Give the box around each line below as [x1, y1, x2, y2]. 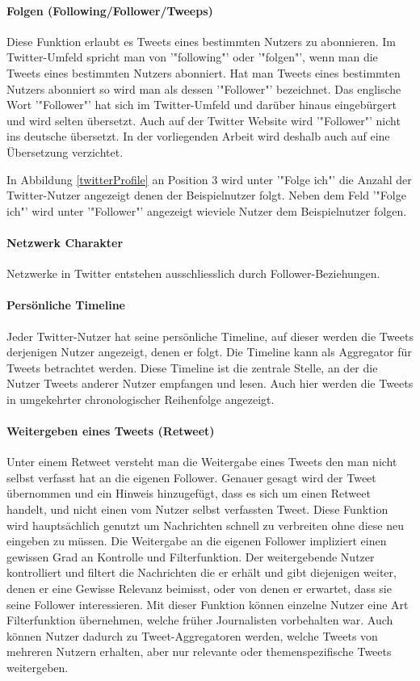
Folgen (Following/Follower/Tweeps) [6, 2, 213, 19]
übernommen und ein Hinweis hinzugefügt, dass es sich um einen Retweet [6, 485, 371, 502]
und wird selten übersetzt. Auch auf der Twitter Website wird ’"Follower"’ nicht [6, 111, 401, 128]
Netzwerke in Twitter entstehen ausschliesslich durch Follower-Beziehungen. [6, 265, 380, 282]
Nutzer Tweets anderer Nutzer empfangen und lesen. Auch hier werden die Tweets [6, 375, 414, 392]
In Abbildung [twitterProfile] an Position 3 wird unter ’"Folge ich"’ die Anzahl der [6, 170, 412, 187]
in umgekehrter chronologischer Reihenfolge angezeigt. [6, 390, 275, 407]
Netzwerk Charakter [6, 233, 124, 250]
